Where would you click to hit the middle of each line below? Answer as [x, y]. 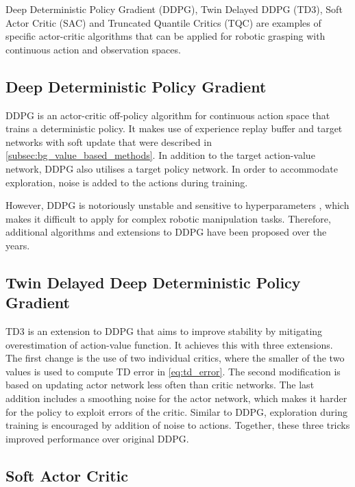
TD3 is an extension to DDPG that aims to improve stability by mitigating [164, 331]
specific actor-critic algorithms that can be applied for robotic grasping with [166, 36]
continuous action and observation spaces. [93, 49]
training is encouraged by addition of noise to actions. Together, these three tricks [178, 425]
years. [18, 245]
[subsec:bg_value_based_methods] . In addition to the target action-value [160, 155]
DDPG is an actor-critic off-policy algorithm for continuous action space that [168, 115]
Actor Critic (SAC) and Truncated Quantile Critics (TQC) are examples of [163, 22]
